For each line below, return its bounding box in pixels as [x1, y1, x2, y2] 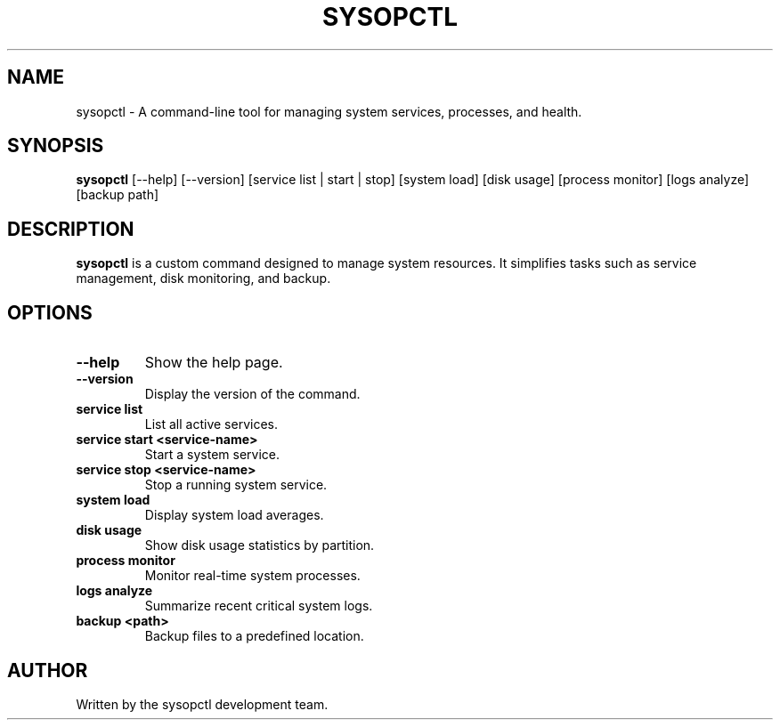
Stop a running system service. [144, 477, 328, 493]
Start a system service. [144, 447, 280, 463]
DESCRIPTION [7, 217, 134, 240]
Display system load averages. [144, 507, 324, 523]
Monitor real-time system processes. [144, 568, 361, 584]
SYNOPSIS [7, 134, 104, 158]
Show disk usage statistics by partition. [144, 537, 375, 553]
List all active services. [144, 416, 278, 432]
